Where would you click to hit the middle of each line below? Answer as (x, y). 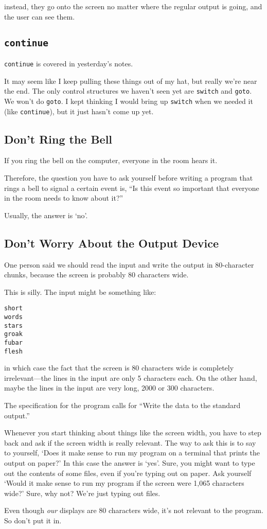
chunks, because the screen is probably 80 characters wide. (96, 275)
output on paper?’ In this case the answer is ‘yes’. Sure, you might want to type (130, 463)
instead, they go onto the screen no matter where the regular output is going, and (133, 6)
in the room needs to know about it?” (64, 198)
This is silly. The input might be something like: (80, 292)
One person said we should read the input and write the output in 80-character (129, 264)
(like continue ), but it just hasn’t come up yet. (79, 111)
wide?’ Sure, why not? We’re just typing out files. (82, 493)
